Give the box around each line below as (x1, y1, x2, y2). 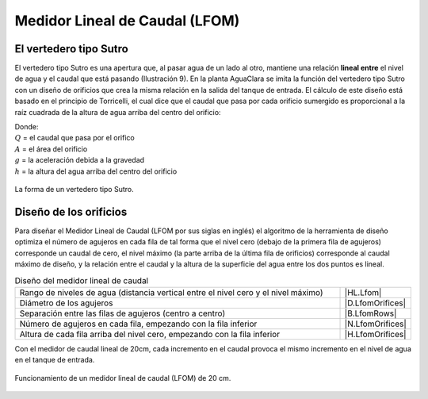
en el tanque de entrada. (14, 355, 95, 365)
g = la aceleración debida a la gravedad (14, 155, 145, 165)
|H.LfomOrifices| (344, 328, 407, 340)
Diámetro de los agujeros (19, 297, 113, 309)
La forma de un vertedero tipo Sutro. (14, 184, 134, 194)
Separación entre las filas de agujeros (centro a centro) (19, 308, 226, 319)
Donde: (14, 122, 39, 132)
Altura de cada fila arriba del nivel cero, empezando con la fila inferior (19, 328, 281, 340)
